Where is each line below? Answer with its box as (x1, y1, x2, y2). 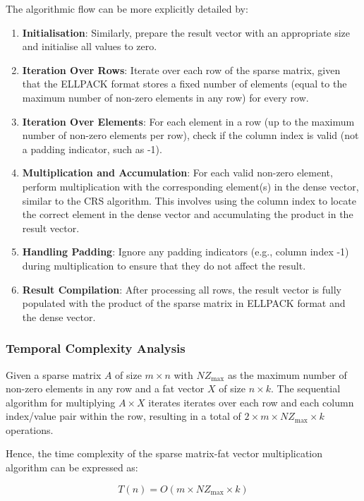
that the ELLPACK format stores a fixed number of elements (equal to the (22, 76, 347, 91)
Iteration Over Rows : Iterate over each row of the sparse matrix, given (22, 62, 341, 77)
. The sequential (270, 381, 341, 396)
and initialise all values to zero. (22, 39, 157, 54)
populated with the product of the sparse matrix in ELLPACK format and (22, 296, 346, 310)
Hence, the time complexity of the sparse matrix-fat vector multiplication (6, 446, 323, 461)
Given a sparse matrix (6, 367, 102, 382)
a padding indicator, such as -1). (22, 141, 162, 156)
